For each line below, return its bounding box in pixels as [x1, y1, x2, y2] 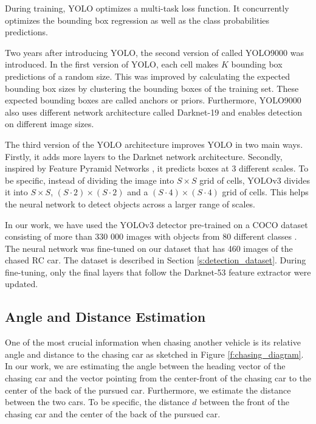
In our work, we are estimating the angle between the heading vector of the [5, 360, 286, 372]
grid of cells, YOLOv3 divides [199, 173, 310, 186]
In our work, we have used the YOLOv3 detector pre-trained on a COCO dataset [5, 218, 308, 231]
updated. [5, 277, 38, 290]
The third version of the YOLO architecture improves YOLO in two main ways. [5, 137, 303, 150]
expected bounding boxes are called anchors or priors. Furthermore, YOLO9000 [5, 94, 301, 106]
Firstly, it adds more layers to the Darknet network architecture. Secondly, [5, 150, 283, 162]
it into [5, 186, 28, 198]
